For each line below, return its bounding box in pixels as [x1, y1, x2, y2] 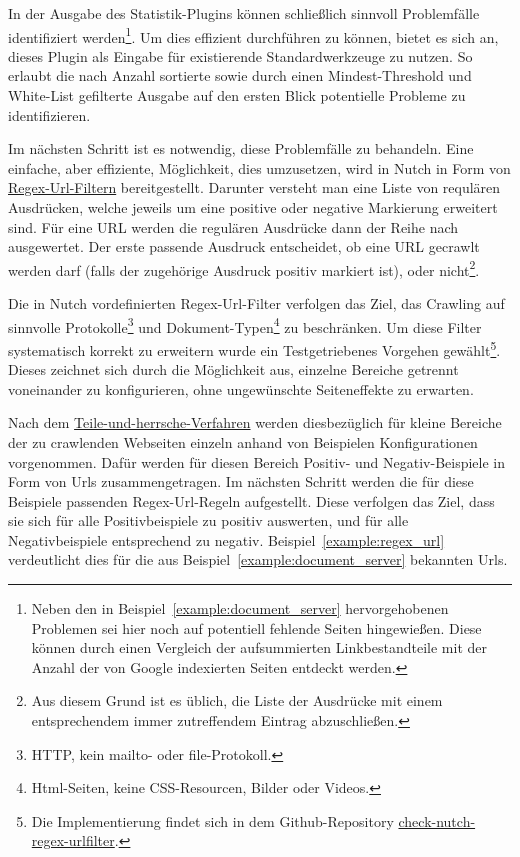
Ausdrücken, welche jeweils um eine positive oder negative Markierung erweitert [8, 197, 498, 217]
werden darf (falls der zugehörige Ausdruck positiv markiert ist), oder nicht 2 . [8, 256, 480, 280]
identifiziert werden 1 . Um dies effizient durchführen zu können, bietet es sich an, [8, 23, 499, 47]
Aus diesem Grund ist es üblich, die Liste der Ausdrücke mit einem [31, 690, 443, 711]
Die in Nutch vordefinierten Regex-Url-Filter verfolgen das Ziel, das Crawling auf [8, 293, 505, 314]
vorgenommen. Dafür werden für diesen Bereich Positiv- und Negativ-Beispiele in [8, 451, 506, 472]
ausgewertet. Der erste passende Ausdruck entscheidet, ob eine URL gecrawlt [8, 236, 480, 257]
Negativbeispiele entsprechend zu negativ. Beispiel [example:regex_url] [8, 529, 445, 550]
